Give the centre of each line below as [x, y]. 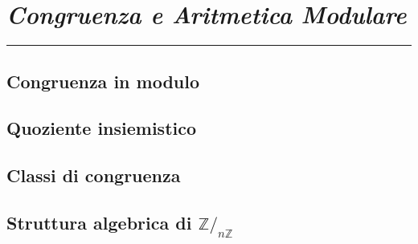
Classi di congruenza [94, 175]
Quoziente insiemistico [102, 128]
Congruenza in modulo [103, 81]
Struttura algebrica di [99, 222]
